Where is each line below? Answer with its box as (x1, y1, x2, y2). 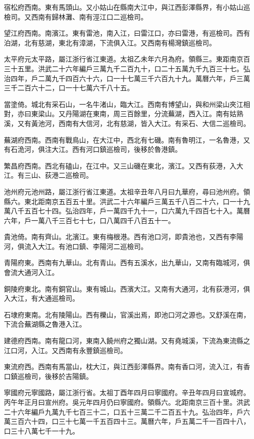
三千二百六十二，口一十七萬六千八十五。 (4, 83, 134, 93)
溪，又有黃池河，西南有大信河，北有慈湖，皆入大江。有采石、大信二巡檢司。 (4, 118, 250, 128)
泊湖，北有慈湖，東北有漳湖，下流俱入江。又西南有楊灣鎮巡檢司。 (4, 37, 216, 47)
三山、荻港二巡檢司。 (24, 170, 93, 180)
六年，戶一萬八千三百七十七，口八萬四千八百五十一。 (4, 215, 175, 225)
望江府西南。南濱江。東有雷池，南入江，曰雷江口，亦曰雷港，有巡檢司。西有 (4, 28, 250, 38)
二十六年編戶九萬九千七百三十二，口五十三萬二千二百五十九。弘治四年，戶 (4, 406, 243, 417)
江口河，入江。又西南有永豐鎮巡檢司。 (4, 345, 127, 355)
